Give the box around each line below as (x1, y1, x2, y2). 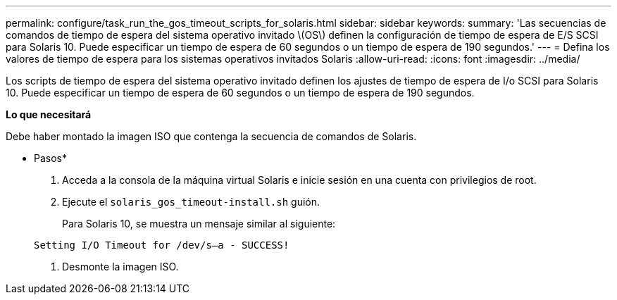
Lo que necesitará (6, 108, 92, 120)
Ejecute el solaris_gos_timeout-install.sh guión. (62, 196, 320, 208)
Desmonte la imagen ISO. (62, 261, 179, 273)
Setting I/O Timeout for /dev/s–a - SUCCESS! (34, 239, 289, 251)
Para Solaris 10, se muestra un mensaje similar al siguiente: (62, 218, 336, 230)
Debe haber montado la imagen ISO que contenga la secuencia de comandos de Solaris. (6, 130, 417, 142)
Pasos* (34, 152, 67, 164)
